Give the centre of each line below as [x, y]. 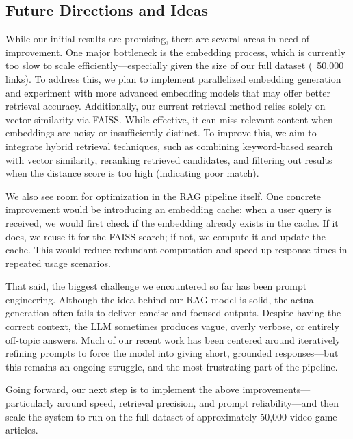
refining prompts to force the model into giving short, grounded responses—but [172, 353]
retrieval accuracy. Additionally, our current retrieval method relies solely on [166, 106]
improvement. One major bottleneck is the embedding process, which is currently [176, 52]
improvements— [276, 389]
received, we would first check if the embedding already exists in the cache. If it [172, 222]
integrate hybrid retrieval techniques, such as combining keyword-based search [169, 146]
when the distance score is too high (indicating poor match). [132, 173]
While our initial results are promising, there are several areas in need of [158, 39]
